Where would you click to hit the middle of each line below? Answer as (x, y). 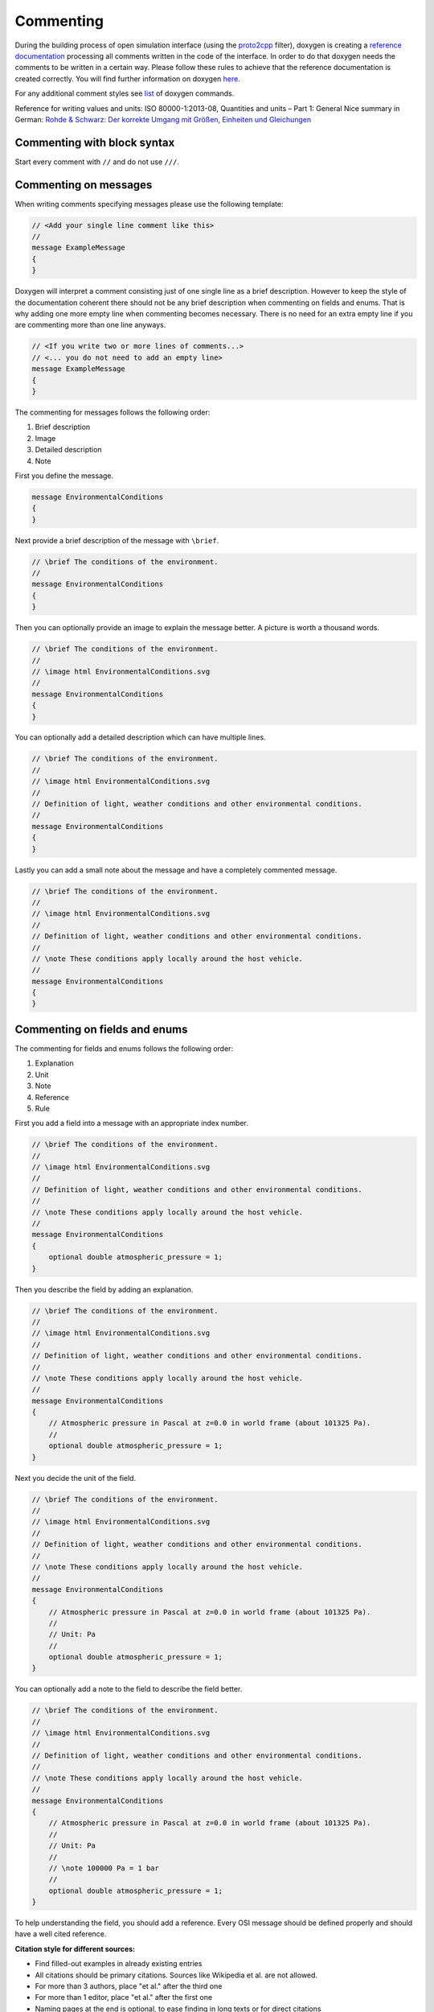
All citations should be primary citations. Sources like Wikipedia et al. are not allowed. (176, 1975)
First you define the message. (64, 476)
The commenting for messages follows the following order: (113, 412)
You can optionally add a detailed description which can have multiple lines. (140, 737)
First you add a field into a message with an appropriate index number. (131, 1124)
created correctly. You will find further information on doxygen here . (127, 78)
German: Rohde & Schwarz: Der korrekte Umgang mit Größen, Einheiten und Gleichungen (163, 119)
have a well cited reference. (61, 1934)
